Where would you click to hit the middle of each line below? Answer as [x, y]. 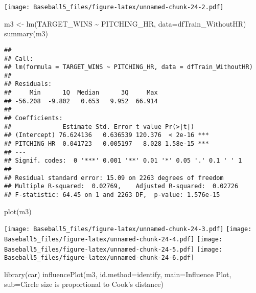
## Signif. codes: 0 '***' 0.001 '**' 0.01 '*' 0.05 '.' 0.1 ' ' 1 [123, 161]
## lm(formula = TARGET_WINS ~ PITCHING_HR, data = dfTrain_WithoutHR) [129, 67]
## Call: [19, 59]
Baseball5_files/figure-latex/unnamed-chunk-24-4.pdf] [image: [113, 239]
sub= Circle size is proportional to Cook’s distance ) [84, 284]
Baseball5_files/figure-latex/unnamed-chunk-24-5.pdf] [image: [113, 249]
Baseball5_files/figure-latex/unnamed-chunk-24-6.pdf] [99, 258]
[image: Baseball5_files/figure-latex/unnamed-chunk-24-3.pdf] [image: [128, 229]
